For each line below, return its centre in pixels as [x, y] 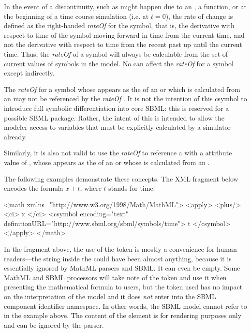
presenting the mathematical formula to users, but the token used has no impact [123, 287]
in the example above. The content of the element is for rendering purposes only [123, 315]
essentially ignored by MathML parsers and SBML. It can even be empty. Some [122, 268]
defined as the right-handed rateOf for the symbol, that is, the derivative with [119, 25]
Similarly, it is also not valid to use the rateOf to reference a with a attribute [118, 153]
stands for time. [132, 188]
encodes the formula [34, 188]
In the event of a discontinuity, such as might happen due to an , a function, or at [125, 6]
